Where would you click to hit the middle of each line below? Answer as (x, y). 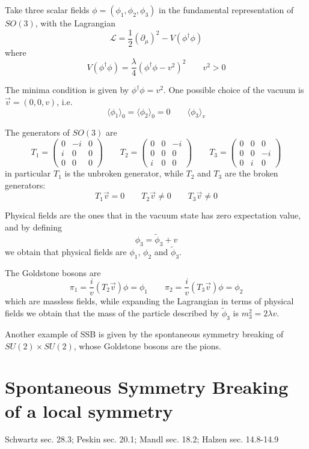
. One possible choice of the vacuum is (234, 90)
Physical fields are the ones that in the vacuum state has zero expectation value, (153, 215)
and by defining (33, 227)
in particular (28, 173)
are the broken (251, 173)
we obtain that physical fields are (66, 251)
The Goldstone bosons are (53, 272)
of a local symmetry (89, 410)
